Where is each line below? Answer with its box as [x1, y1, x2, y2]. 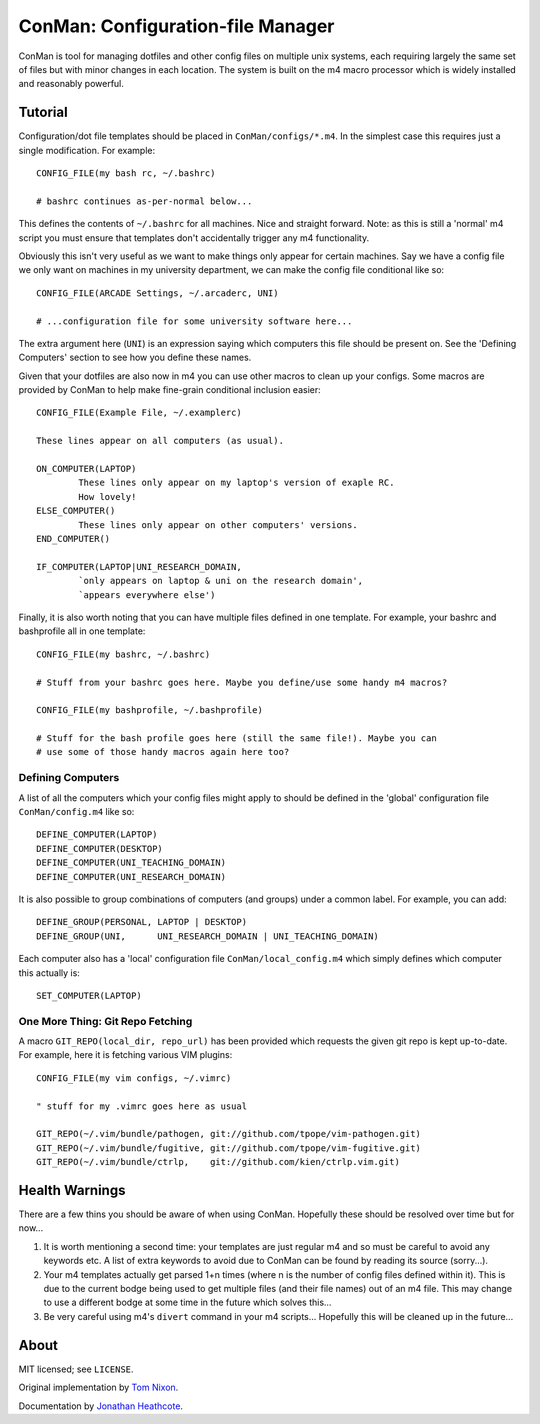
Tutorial [18, 104, 69, 121]
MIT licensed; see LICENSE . [18, 1363, 134, 1375]
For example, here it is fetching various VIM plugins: [18, 1049, 233, 1061]
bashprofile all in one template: [18, 625, 146, 637]
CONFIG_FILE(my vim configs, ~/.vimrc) [36, 1072, 232, 1084]
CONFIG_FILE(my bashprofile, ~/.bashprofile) [36, 705, 264, 716]
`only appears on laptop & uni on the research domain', [78, 575, 364, 587]
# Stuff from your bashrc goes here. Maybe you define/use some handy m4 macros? [36, 676, 448, 688]
